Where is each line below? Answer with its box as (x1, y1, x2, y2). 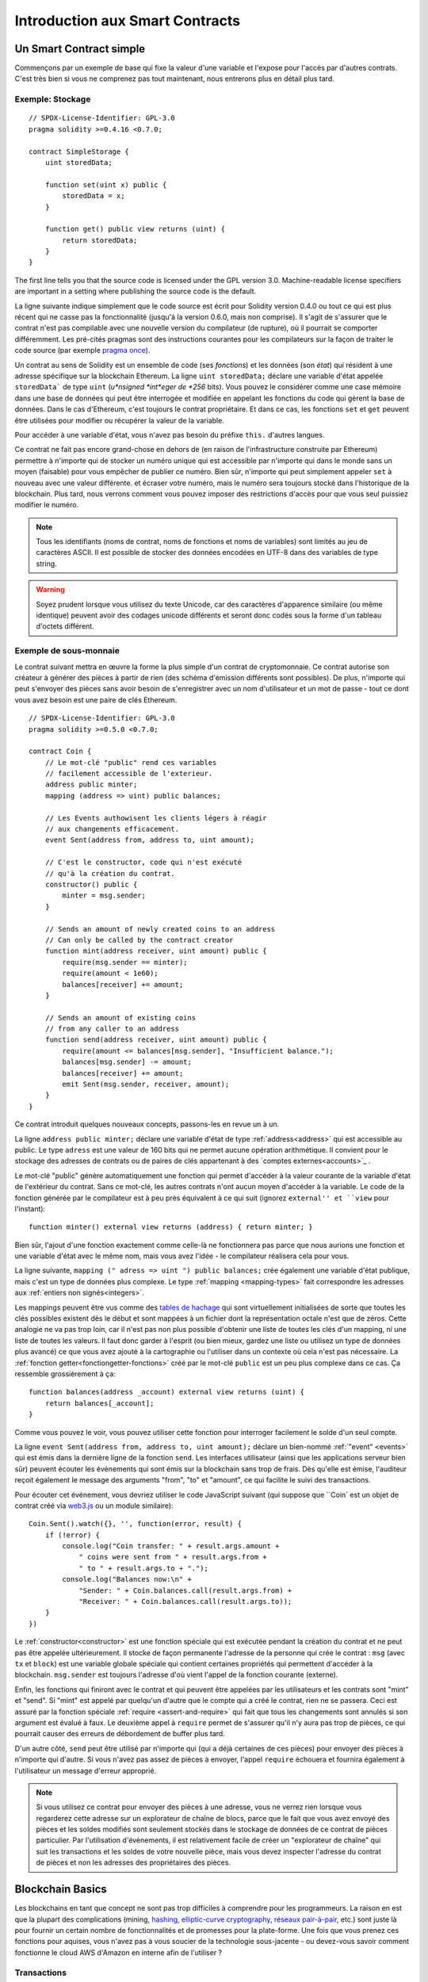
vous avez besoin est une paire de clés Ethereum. (14, 694, 178, 705)
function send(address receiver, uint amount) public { (44, 1035, 267, 1044)
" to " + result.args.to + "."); (78, 1563, 209, 1573)
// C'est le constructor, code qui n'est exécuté (44, 858, 242, 867)
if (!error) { (44, 1530, 101, 1540)
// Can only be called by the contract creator (44, 936, 234, 944)
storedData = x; (62, 191, 125, 201)
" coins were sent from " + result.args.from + (78, 1552, 267, 1562)
